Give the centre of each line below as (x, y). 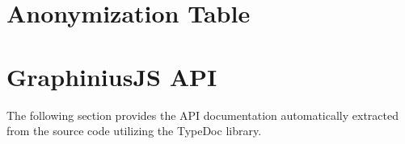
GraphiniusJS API (112, 76)
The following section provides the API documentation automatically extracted (202, 115)
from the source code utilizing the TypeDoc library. (134, 131)
